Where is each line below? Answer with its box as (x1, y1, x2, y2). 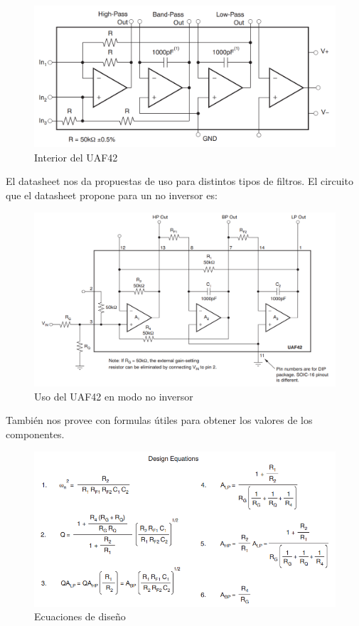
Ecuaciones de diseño (34, 609, 126, 624)
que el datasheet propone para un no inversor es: (6, 187, 218, 202)
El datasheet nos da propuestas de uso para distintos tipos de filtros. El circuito (6, 174, 353, 189)
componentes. (6, 427, 65, 442)
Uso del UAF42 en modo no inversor (34, 388, 193, 403)
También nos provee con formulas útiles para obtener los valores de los (6, 413, 313, 428)
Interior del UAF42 (34, 149, 118, 164)
